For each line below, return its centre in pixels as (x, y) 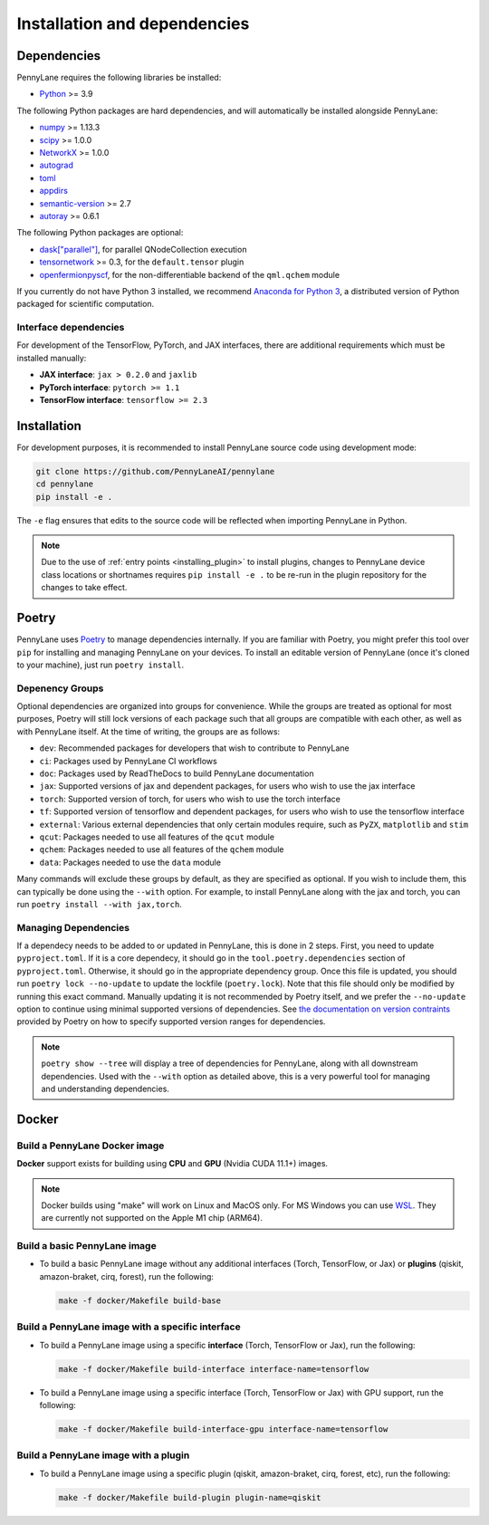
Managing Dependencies (73, 927)
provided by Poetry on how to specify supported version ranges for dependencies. (171, 1021)
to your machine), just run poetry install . (101, 665)
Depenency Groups (60, 688)
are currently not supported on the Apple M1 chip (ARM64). (152, 1218)
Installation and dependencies (133, 24)
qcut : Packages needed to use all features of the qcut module (157, 837)
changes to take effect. (84, 588)
